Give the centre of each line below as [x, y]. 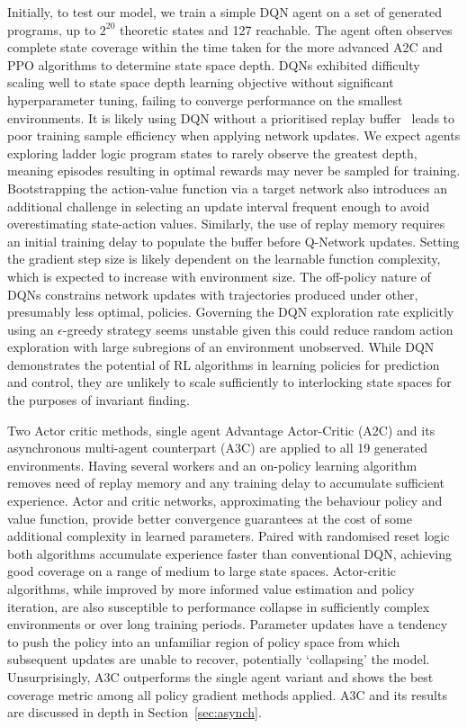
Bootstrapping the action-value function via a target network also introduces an [228, 188]
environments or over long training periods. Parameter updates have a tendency [228, 624]
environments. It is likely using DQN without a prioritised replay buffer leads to [231, 117]
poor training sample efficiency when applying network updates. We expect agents [234, 135]
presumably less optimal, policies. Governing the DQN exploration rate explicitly [231, 312]
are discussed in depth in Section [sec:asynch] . [135, 712]
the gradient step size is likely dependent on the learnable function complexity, [224, 259]
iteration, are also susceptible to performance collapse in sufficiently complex [219, 606]
